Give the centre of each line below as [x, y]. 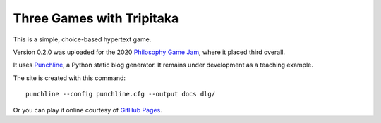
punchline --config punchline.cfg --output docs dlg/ [120, 94]
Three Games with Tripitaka [96, 18]
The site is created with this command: [69, 78]
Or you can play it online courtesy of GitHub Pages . [87, 110]
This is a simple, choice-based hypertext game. [82, 39]
